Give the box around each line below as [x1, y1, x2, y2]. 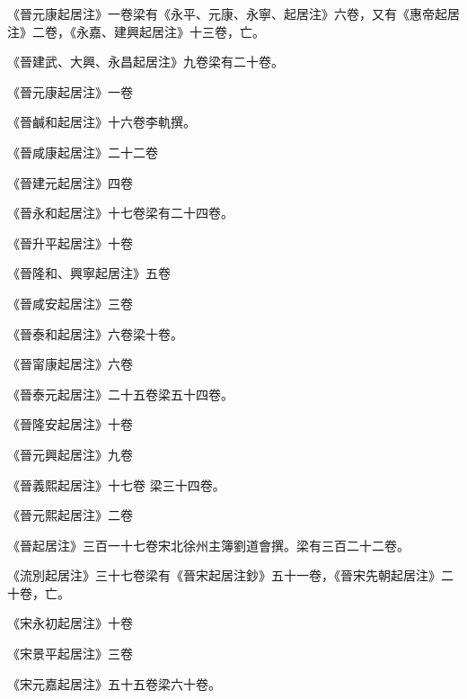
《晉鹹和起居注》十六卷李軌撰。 [7, 112, 196, 131]
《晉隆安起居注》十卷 [7, 415, 133, 434]
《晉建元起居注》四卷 [7, 173, 133, 192]
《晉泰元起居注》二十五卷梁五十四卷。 [7, 384, 233, 403]
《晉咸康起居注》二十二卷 [7, 142, 158, 161]
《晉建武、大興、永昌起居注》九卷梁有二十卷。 [7, 52, 284, 71]
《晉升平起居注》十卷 [7, 233, 133, 252]
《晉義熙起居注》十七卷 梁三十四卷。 [7, 475, 225, 494]
